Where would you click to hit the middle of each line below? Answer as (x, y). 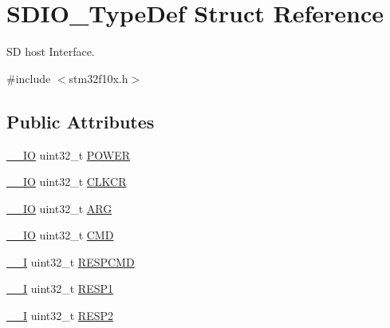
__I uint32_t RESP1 (60, 288)
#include (29, 78)
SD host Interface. (51, 51)
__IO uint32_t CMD (60, 235)
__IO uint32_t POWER (69, 154)
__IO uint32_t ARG (59, 208)
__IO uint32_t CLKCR (67, 182)
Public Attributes (81, 121)
